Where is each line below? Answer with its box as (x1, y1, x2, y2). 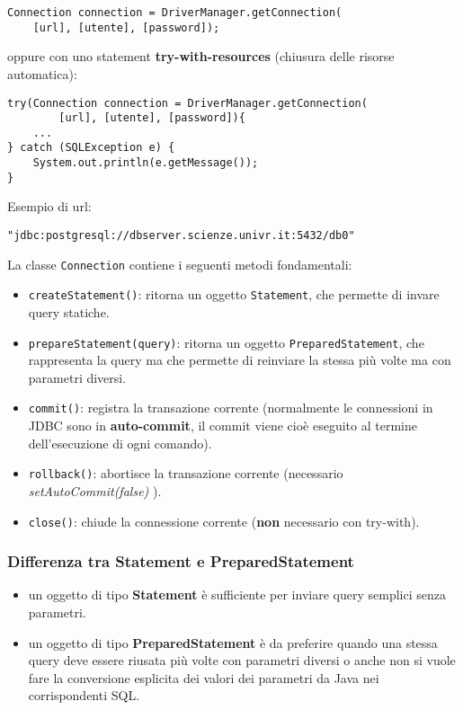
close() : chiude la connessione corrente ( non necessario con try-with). (28, 511, 420, 530)
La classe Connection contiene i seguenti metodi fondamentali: (7, 254, 352, 273)
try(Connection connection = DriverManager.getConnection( (7, 96, 368, 110)
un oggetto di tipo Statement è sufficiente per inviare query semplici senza (28, 585, 446, 604)
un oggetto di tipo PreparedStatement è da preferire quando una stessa (28, 633, 438, 652)
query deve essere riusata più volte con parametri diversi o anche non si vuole (28, 651, 456, 670)
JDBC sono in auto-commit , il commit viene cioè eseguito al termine (28, 416, 417, 435)
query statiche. (28, 303, 110, 321)
